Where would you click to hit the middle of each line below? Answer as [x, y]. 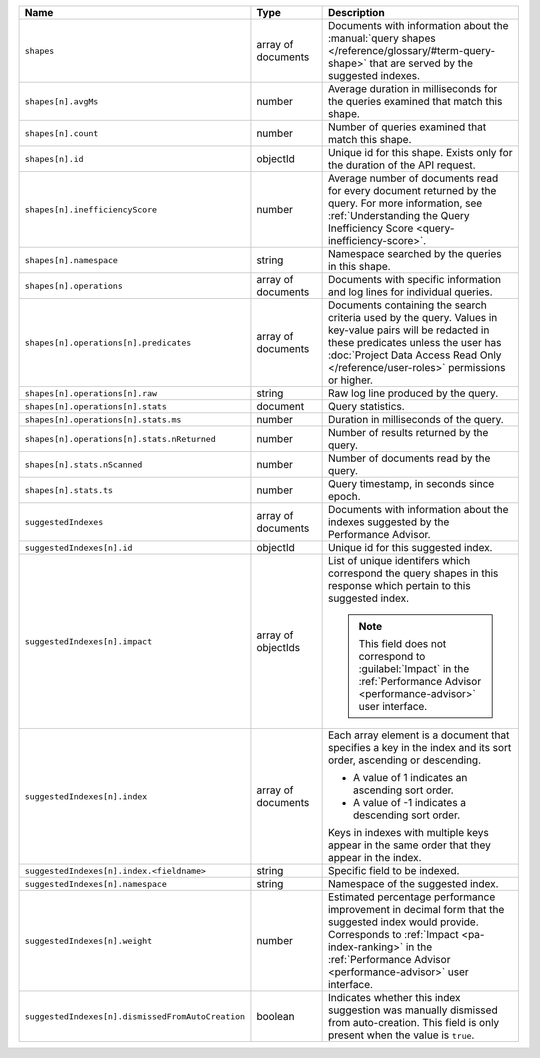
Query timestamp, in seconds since [411, 483]
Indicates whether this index [394, 997]
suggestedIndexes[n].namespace [95, 883]
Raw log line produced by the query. [413, 393]
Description [356, 12]
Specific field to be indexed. [393, 870]
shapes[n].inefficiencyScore [91, 209]
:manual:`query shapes [381, 38]
